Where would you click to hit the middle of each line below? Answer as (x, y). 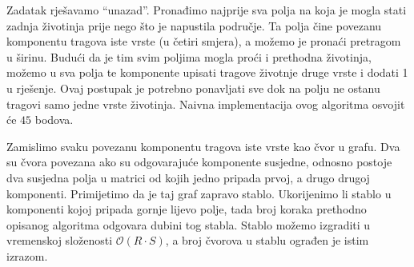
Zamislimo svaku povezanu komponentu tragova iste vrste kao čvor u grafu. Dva (203, 146)
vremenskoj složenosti (60, 240)
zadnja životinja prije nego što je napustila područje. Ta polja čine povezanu (194, 25)
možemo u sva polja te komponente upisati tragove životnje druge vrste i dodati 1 (207, 72)
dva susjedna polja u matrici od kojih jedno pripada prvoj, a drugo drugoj (188, 177)
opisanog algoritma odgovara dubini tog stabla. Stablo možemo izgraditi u (189, 224)
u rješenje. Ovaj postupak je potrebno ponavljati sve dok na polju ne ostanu (193, 88)
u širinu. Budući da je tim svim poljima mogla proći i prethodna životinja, (189, 56)
